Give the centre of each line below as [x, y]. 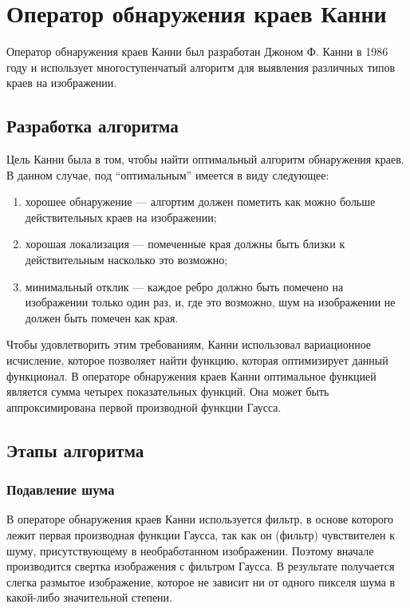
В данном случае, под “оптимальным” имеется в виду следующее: [168, 174]
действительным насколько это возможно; [126, 260]
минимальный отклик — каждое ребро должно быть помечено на [184, 286]
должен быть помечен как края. [102, 317]
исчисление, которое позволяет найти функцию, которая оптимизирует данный [197, 360]
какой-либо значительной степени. [89, 597]
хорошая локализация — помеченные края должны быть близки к [185, 244]
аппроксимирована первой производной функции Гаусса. [144, 407]
